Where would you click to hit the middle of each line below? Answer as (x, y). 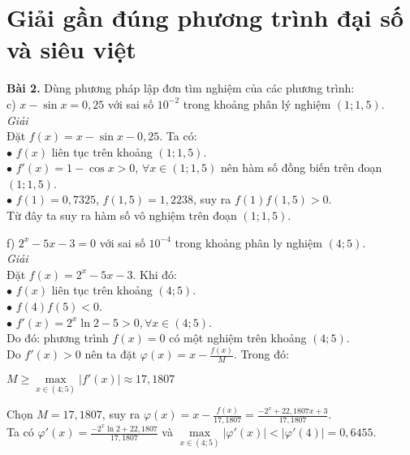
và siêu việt (71, 49)
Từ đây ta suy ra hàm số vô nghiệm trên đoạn (122, 215)
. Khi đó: (155, 274)
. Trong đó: (261, 354)
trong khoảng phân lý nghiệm (257, 103)
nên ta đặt (111, 354)
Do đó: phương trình (58, 338)
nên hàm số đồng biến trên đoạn (301, 167)
